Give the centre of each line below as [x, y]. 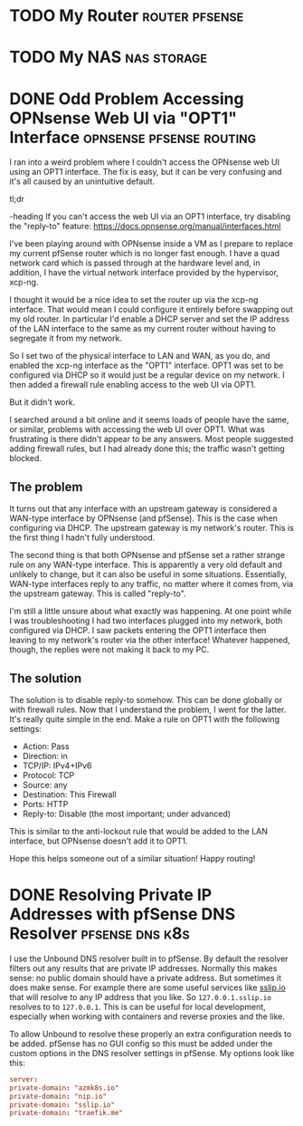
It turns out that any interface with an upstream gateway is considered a [143, 509]
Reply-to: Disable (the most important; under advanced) [127, 813]
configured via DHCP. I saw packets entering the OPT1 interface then [138, 630]
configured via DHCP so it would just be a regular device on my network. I [147, 375]
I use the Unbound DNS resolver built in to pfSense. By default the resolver [149, 958]
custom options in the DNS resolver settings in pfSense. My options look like [152, 1053]
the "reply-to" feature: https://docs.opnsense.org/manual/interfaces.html [145, 226]
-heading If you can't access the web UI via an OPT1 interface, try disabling [150, 217]
